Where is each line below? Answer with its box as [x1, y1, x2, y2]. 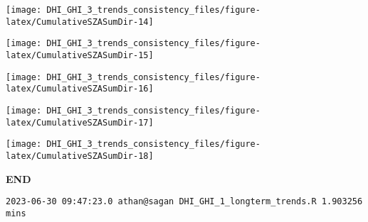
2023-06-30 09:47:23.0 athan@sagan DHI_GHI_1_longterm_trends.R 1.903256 [6, 196, 363, 207]
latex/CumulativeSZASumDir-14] [6, 16, 154, 27]
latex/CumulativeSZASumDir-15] [6, 50, 154, 60]
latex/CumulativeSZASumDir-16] [6, 84, 154, 94]
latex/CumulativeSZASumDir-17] [6, 117, 154, 128]
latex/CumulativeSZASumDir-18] [6, 150, 154, 161]
